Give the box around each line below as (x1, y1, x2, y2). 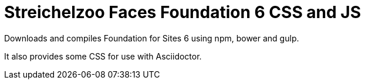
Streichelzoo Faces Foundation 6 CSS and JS (4, 2, 361, 22)
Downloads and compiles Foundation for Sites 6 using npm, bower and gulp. (4, 33, 299, 43)
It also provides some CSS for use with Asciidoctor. (4, 51, 202, 61)
